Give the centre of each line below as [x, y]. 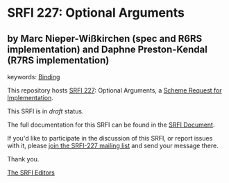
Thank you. [23, 159]
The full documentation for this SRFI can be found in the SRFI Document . [111, 125]
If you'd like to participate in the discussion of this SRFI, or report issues [110, 138]
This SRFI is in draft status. [45, 111]
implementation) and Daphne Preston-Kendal [108, 49]
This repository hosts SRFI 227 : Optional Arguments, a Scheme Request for [114, 90]
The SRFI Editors [31, 173]
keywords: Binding [34, 77]
